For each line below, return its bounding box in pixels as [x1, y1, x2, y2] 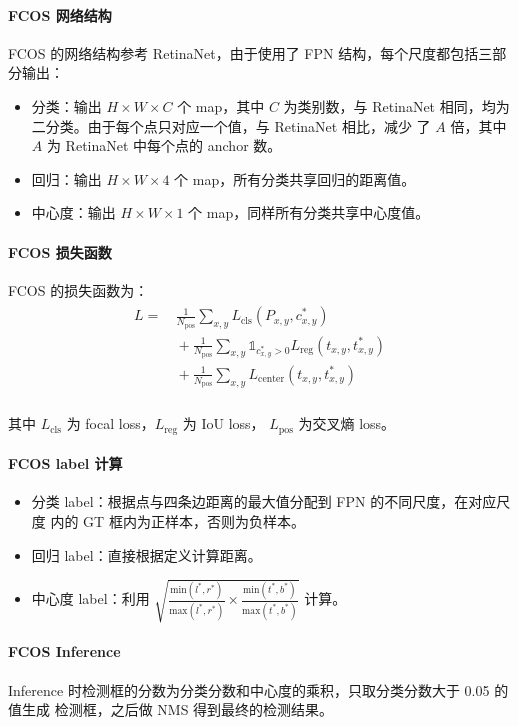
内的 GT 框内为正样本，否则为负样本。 [50, 511, 305, 532]
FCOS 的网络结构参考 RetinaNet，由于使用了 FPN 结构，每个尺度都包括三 [8, 42, 493, 63]
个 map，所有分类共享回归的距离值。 [174, 168, 416, 189]
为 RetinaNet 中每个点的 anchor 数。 [46, 135, 282, 156]
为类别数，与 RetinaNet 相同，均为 [283, 95, 510, 116]
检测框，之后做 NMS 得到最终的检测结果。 [54, 699, 334, 720]
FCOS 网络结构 [8, 4, 112, 25]
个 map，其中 [177, 95, 265, 116]
